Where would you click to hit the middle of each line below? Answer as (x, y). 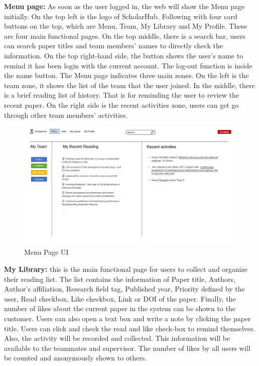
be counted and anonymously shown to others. (76, 358)
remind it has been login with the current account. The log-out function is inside (128, 65)
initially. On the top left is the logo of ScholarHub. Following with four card (121, 16)
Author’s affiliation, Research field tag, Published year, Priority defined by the (124, 289)
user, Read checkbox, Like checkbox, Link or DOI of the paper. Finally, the (120, 298)
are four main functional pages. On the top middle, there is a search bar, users (125, 35)
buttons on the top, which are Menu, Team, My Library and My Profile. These (126, 26)
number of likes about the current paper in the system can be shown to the (120, 308)
